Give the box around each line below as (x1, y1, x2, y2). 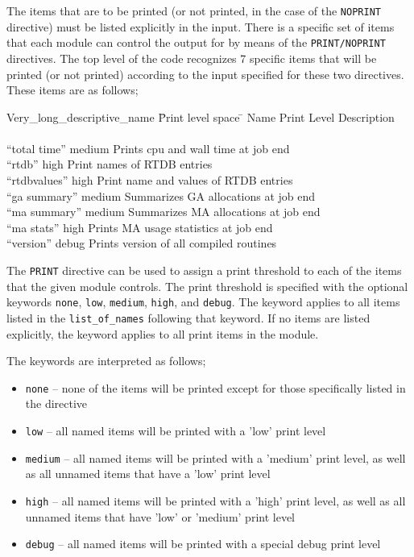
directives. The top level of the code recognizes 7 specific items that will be (6, 49, 377, 66)
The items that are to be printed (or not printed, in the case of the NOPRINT (6, 2, 381, 19)
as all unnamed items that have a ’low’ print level (25, 465, 271, 482)
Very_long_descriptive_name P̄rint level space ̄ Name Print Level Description (6, 108, 395, 125)
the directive (25, 395, 88, 412)
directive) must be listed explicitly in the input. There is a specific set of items (6, 18, 395, 35)
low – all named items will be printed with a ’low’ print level (25, 422, 326, 439)
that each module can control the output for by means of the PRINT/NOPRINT (6, 34, 386, 51)
